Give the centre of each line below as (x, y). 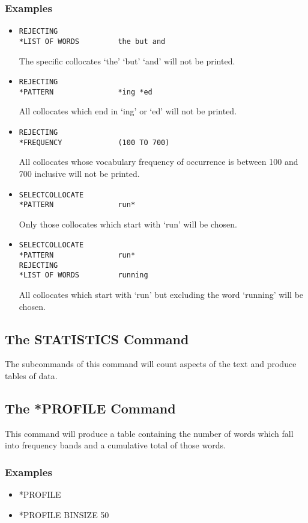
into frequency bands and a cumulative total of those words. (115, 445)
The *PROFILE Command (90, 408)
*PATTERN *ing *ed (86, 92)
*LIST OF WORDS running (83, 275)
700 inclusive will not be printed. (79, 173)
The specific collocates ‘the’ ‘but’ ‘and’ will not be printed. (127, 60)
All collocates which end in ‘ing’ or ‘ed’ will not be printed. (128, 111)
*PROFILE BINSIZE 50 (64, 514)
